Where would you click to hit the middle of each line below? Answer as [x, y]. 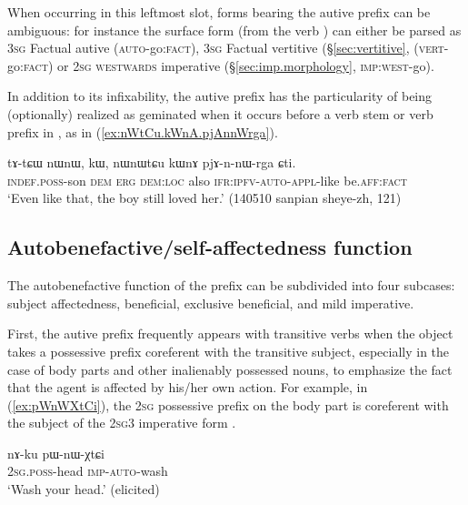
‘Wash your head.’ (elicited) [84, 489]
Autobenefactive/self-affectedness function [210, 247]
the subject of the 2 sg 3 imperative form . [122, 423]
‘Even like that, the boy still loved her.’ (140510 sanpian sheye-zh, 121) [204, 198]
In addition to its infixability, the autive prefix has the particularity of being [220, 96]
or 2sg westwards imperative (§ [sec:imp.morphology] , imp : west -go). [246, 65]
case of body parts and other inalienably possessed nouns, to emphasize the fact [230, 369]
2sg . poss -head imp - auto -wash [88, 471]
